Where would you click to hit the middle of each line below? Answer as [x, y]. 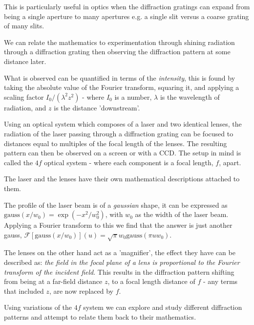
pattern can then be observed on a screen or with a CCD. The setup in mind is [123, 153]
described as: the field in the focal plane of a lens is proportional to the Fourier [122, 262]
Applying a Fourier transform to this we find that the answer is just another [118, 225]
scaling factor [24, 97]
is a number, [133, 97]
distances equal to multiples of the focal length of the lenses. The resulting [116, 143]
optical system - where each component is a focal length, [129, 162]
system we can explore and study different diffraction [163, 307]
